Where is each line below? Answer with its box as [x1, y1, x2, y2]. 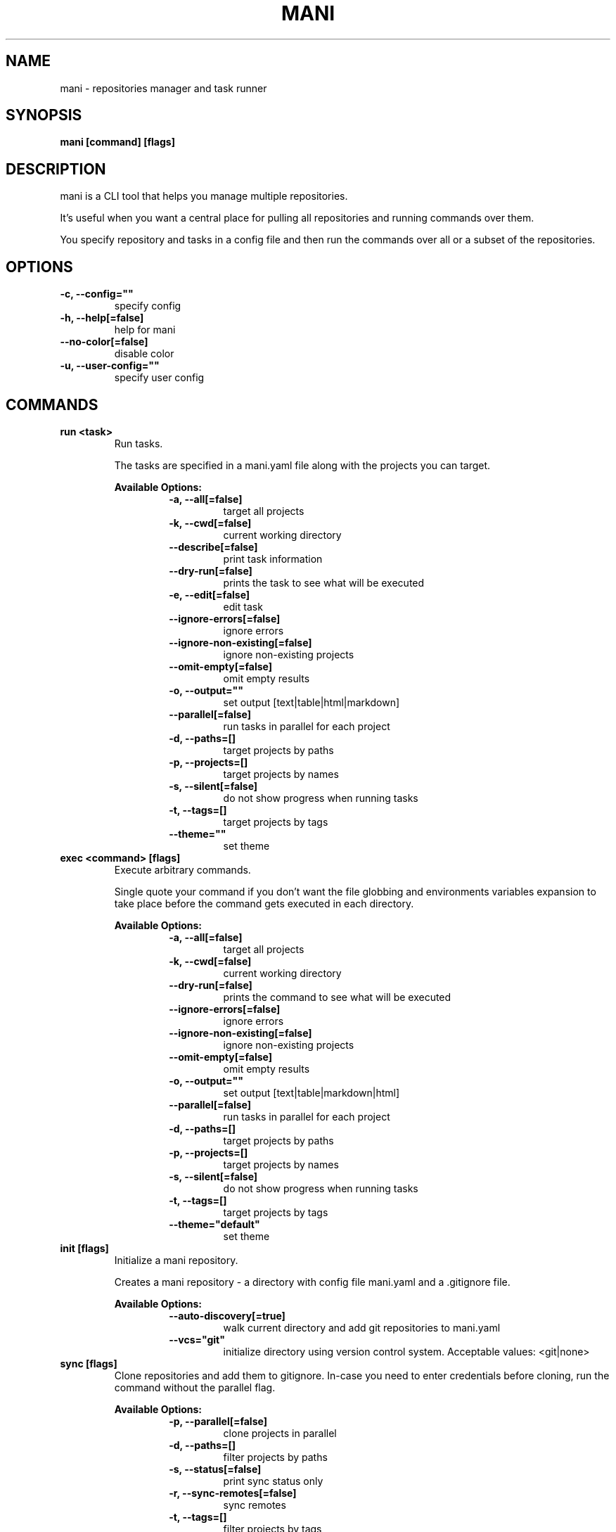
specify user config [114, 371, 205, 384]
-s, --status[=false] [169, 1462, 262, 1475]
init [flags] [60, 1241, 109, 1254]
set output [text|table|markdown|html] [223, 1086, 400, 1099]
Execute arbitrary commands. [114, 863, 251, 876]
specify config [114, 300, 181, 312]
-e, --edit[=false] [169, 588, 250, 601]
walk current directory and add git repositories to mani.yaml [223, 1321, 501, 1334]
